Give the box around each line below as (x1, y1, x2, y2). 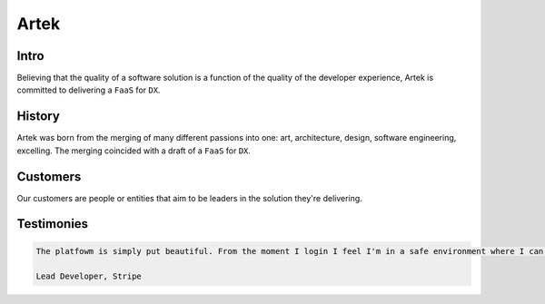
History (16, 109, 61, 124)
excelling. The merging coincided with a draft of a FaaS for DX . (16, 145, 252, 156)
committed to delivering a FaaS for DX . (16, 84, 161, 95)
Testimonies (16, 216, 89, 231)
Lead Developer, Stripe (35, 271, 143, 281)
